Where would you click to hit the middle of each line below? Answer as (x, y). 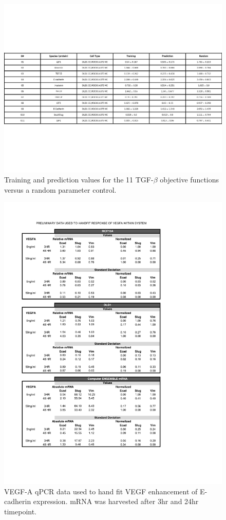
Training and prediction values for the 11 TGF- (79, 180)
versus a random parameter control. (60, 189)
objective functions (190, 180)
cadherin (18, 501)
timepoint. (21, 511)
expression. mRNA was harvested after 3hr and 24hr (116, 501)
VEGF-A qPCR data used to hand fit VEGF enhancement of (101, 491)
